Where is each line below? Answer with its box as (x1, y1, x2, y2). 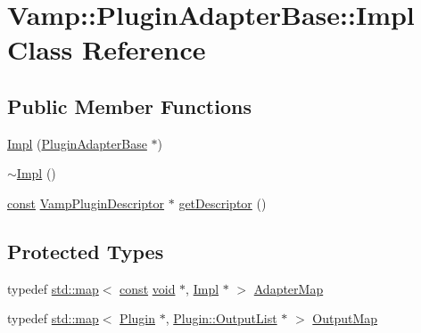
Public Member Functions (7, 92, 252, 119)
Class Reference (7, 31, 206, 68)
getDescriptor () (178, 193, 267, 212)
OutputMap (312, 309, 378, 328)
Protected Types (7, 237, 164, 264)
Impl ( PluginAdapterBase (7, 134, 147, 152)
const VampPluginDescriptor (7, 193, 165, 212)
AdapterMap (253, 279, 324, 297)
